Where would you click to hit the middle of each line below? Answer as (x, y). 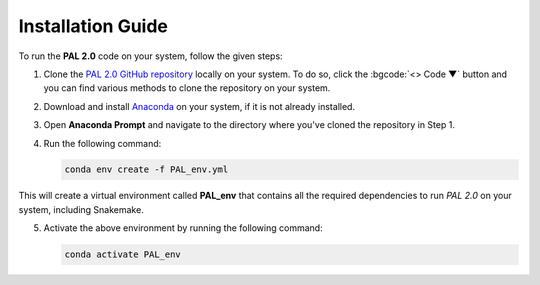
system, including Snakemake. (81, 209)
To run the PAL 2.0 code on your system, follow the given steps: (151, 56)
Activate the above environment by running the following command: (183, 228)
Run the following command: (102, 143)
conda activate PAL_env (123, 254)
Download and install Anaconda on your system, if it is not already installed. (199, 106)
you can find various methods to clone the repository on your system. (187, 88)
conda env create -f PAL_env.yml (146, 169)
